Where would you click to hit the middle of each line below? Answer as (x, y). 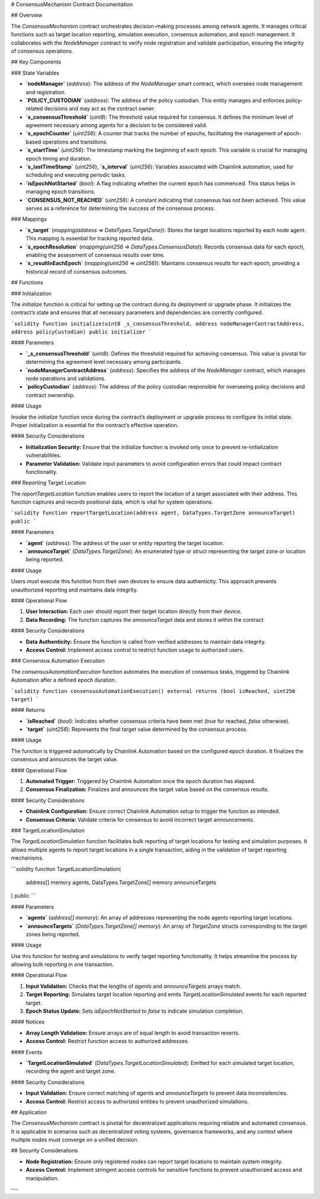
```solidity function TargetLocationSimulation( (66, 869)
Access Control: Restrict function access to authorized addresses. (108, 1041)
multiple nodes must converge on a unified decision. (75, 1140)
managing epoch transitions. (61, 192)
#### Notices (28, 1022)
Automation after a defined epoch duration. (64, 680)
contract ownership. (50, 395)
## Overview (27, 15)
